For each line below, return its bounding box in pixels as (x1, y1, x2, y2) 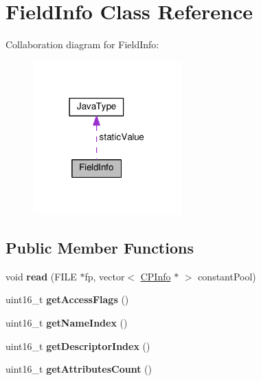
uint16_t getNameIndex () (5, 316, 128, 330)
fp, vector (84, 269, 125, 283)
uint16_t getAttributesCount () (5, 362, 152, 376)
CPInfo (140, 269, 171, 283)
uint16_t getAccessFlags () (5, 292, 129, 307)
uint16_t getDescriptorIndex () (5, 338, 150, 353)
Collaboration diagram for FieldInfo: (5, 37, 159, 52)
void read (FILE (5, 269, 77, 283)
